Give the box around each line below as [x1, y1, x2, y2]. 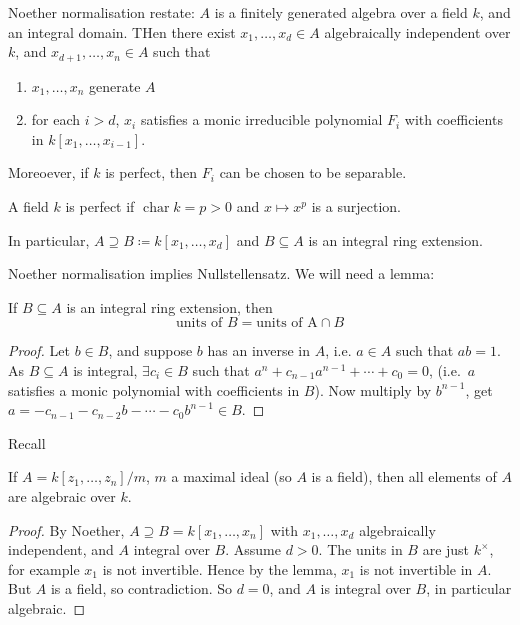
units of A [256, 316, 318, 331]
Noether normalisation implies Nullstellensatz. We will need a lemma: [8, 263, 435, 284]
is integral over [320, 578, 411, 599]
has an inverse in [207, 340, 310, 361]
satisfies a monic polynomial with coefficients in [8, 379, 300, 400]
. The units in [318, 539, 403, 560]
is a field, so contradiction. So [50, 578, 233, 599]
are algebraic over [8, 485, 116, 506]
